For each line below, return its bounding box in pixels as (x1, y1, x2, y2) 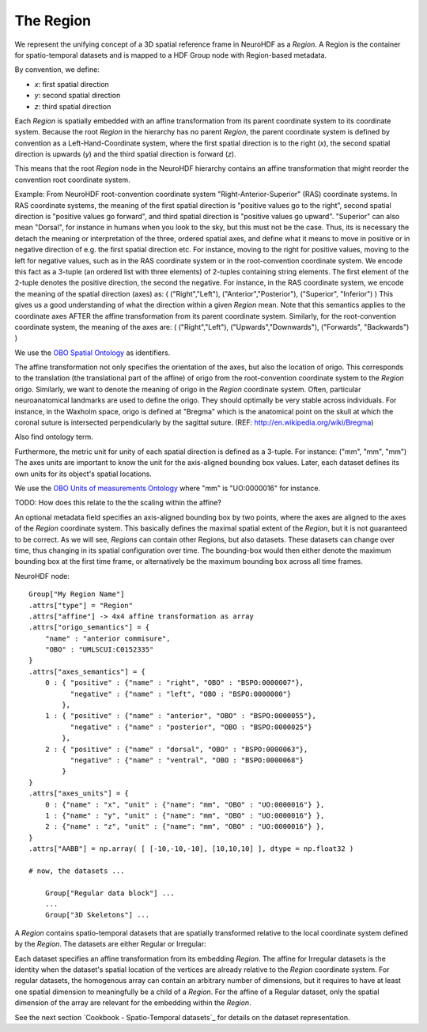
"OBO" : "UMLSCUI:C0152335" (44, 645, 154, 654)
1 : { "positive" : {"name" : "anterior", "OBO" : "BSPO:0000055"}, (44, 712, 316, 720)
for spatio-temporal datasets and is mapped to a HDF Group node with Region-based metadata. (14, 50, 327, 59)
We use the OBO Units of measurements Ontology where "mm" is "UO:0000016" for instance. (14, 483, 320, 493)
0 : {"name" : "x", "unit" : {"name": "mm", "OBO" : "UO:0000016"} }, (44, 800, 325, 809)
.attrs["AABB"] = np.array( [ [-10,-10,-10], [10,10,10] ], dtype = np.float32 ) (28, 845, 354, 853)
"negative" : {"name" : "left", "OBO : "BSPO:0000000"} (70, 689, 292, 698)
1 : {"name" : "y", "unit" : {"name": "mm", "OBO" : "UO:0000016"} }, (44, 811, 325, 820)
